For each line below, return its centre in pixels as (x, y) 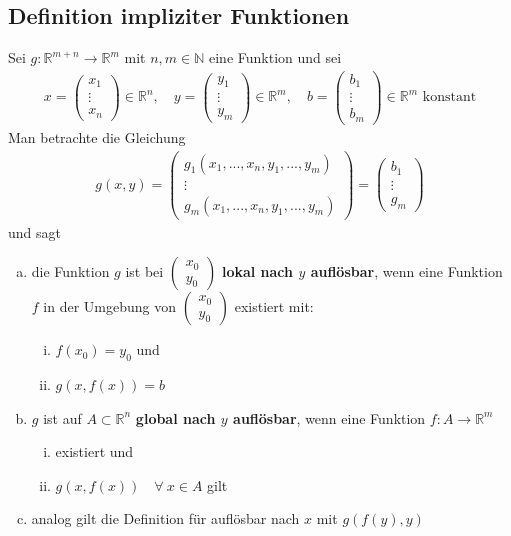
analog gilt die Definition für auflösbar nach (165, 518)
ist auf (62, 417)
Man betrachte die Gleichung (97, 136)
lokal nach (257, 271)
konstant (449, 97)
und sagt (34, 231)
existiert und (94, 451)
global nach (175, 417)
